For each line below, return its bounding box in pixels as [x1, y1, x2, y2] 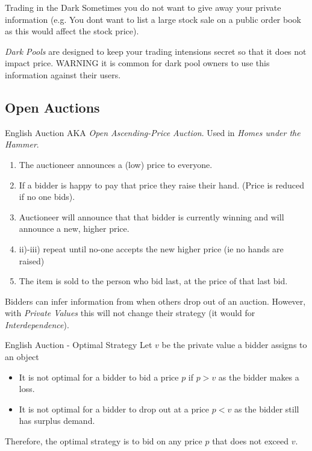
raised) [19, 254, 45, 267]
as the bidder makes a [218, 370, 299, 383]
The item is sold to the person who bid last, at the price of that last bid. [19, 275, 288, 287]
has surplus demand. [19, 414, 95, 427]
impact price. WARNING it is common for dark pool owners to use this [5, 57, 270, 69]
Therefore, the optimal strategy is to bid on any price [5, 435, 202, 447]
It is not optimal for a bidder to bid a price [19, 370, 179, 383]
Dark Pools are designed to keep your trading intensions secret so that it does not [5, 45, 307, 57]
